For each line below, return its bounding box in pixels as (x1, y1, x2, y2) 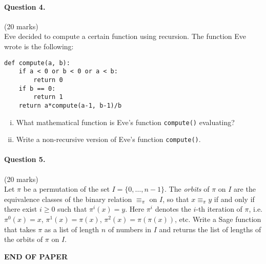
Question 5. (4, 154, 46, 165)
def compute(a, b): (4, 59, 70, 67)
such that (57, 204, 87, 214)
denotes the (155, 204, 191, 214)
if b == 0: (18, 85, 56, 92)
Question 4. (4, 1, 46, 12)
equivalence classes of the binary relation (4, 193, 132, 204)
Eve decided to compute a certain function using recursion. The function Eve (4, 31, 247, 42)
